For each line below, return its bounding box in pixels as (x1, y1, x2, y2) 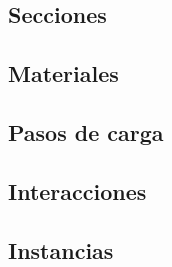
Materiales (8, 58, 119, 89)
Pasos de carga (8, 116, 164, 147)
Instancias (8, 234, 114, 265)
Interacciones (8, 175, 147, 206)
